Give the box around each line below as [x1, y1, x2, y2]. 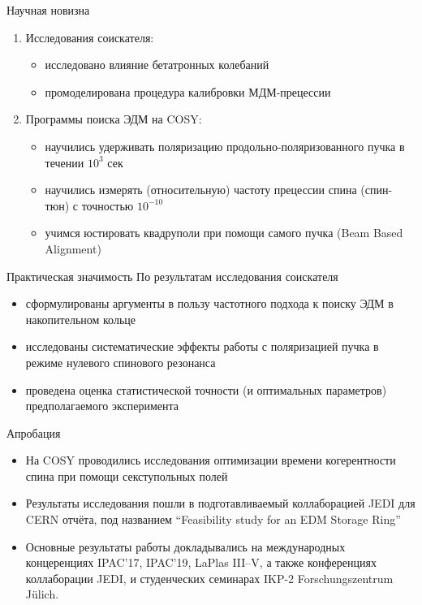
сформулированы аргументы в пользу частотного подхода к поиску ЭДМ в [25, 295, 394, 312]
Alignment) [45, 240, 101, 257]
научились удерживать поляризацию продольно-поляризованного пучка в [45, 137, 405, 154]
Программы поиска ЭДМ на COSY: [25, 110, 202, 127]
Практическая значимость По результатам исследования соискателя [6, 267, 338, 284]
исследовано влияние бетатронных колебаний [45, 56, 269, 73]
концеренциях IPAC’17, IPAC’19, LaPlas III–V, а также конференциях [25, 554, 377, 571]
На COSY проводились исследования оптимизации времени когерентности [25, 452, 396, 469]
